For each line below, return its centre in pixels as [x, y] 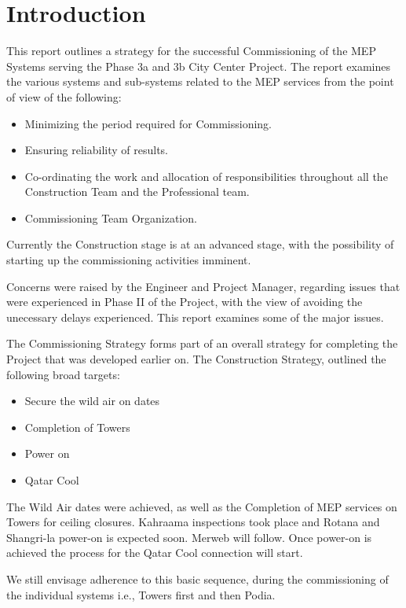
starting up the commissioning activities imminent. [129, 260]
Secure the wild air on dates [92, 401]
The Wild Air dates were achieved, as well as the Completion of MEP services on [202, 506]
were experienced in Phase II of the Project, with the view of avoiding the [185, 302]
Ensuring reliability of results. [96, 150]
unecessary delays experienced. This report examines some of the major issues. [195, 317]
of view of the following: [64, 96]
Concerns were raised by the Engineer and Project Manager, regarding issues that [203, 286]
